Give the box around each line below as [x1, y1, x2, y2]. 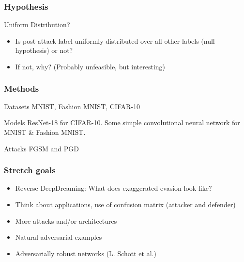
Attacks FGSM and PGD [4, 143, 79, 153]
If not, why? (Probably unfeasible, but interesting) [15, 62, 166, 71]
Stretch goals [4, 164, 56, 176]
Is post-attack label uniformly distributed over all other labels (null [15, 35, 215, 46]
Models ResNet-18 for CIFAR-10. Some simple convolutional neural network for [4, 117, 240, 128]
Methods [4, 82, 39, 94]
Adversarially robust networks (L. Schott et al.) [15, 248, 156, 258]
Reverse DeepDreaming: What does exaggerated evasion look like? [15, 183, 212, 193]
